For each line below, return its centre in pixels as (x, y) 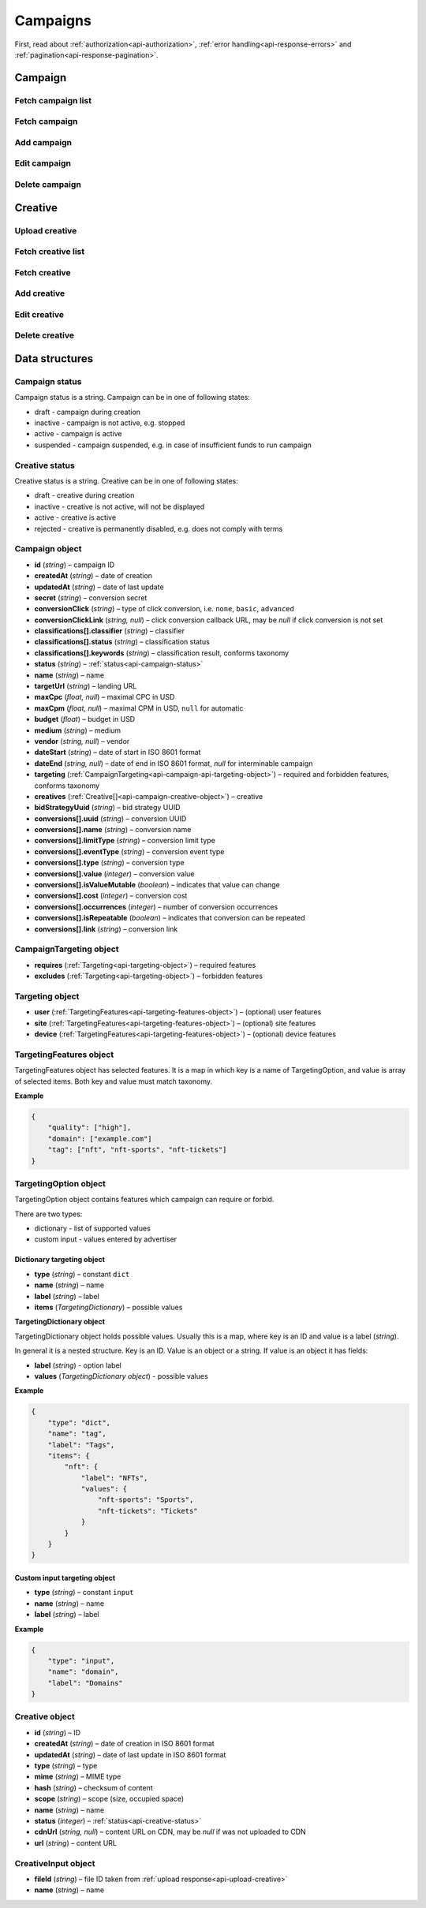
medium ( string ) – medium (78, 730)
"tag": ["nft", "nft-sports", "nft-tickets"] (137, 1150)
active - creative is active (75, 517)
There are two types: (49, 1214)
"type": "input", (81, 1661)
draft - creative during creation (84, 495)
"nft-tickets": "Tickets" (148, 1511)
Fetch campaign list (53, 100)
